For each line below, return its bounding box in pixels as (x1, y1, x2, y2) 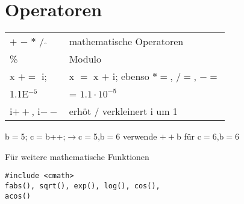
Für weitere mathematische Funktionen (5, 150, 149, 162)
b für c (177, 130, 201, 143)
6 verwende (116, 130, 157, 143)
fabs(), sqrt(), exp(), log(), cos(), (5, 181, 160, 190)
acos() (5, 191, 31, 200)
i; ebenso (112, 69, 149, 84)
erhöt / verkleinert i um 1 (69, 104, 178, 119)
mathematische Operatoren (69, 34, 184, 49)
